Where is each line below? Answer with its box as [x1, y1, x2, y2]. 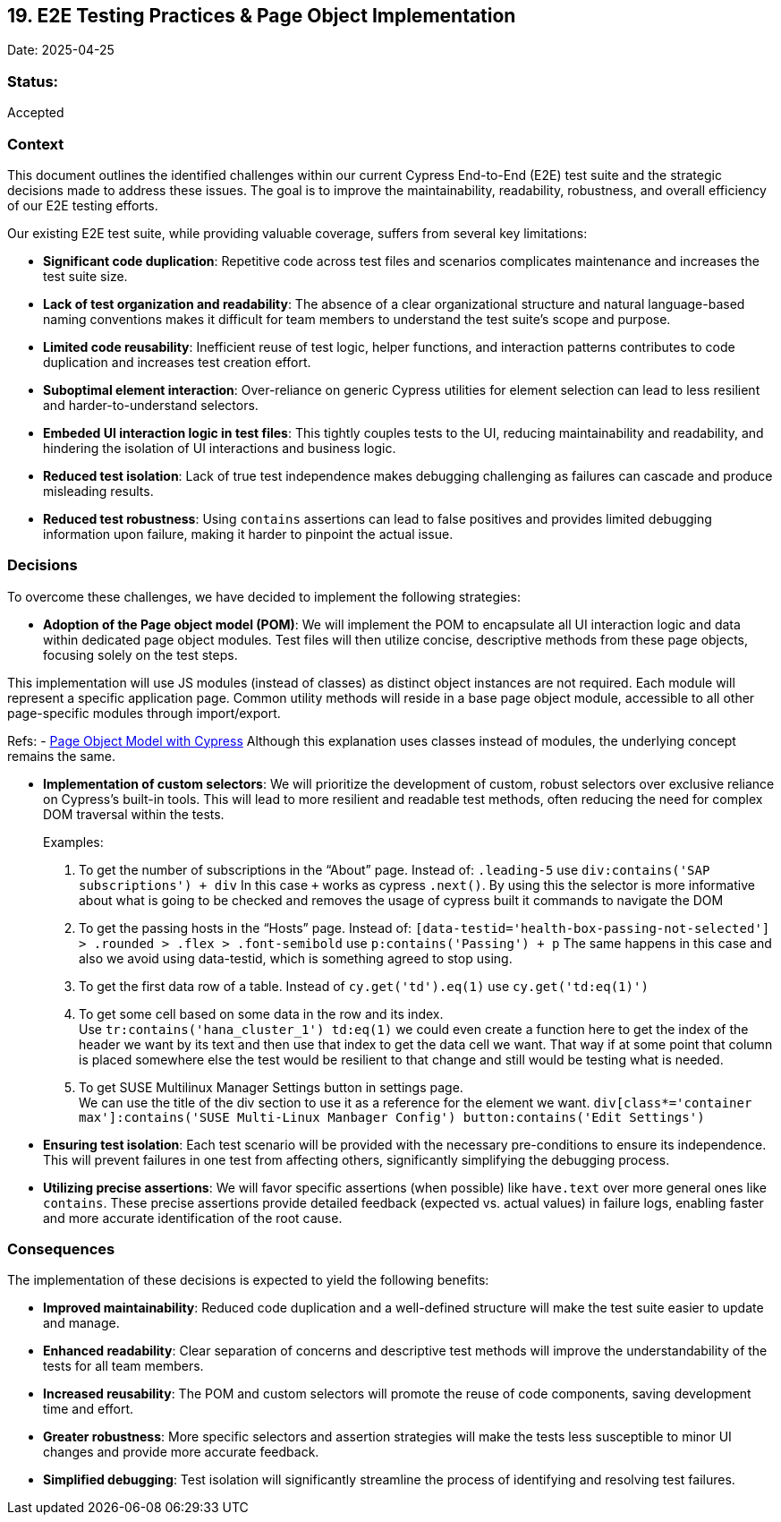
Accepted [7, 105, 64, 121]
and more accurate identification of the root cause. [43, 1210, 343, 1226]
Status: [7, 72, 59, 90]
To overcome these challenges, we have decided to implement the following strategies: [7, 588, 521, 604]
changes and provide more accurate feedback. [43, 1444, 319, 1460]
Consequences [7, 1240, 115, 1259]
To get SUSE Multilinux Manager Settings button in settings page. [79, 1079, 463, 1095]
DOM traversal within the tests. [43, 806, 225, 822]
